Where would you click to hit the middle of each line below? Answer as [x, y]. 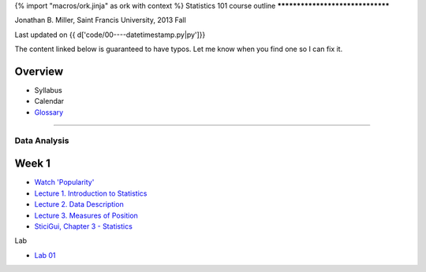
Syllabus [48, 90]
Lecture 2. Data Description [79, 204]
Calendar [49, 101]
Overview [39, 71]
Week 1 [32, 164]
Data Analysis [42, 140]
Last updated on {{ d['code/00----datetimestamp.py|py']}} [110, 35]
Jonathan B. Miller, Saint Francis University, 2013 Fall [101, 20]
